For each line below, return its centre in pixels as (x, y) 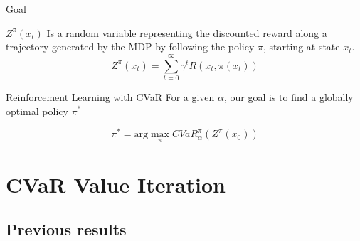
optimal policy (37, 111)
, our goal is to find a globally (288, 96)
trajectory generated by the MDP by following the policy (130, 47)
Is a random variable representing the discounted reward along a (187, 32)
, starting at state (302, 47)
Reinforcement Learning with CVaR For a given (110, 96)
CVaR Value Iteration (116, 184)
